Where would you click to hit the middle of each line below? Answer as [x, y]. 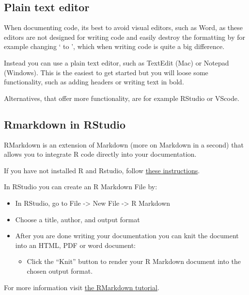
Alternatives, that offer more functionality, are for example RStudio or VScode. [122, 98]
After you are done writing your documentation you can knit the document [127, 236]
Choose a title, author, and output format [78, 219]
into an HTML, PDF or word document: [76, 245]
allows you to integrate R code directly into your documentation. [100, 154]
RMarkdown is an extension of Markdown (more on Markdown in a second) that [124, 144]
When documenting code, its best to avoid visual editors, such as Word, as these [124, 27]
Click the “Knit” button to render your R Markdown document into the [134, 261]
